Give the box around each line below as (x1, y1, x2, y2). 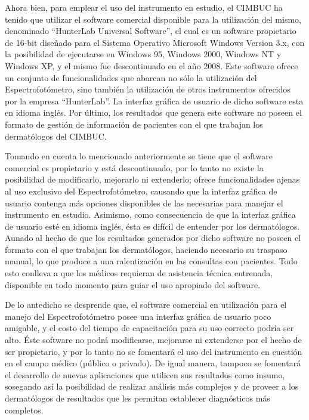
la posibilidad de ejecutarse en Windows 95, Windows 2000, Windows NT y (5, 48, 282, 60)
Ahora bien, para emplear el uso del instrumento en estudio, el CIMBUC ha (5, 1, 283, 13)
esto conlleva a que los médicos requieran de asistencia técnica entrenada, (5, 267, 273, 279)
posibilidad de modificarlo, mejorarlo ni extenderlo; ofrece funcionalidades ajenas (5, 173, 300, 186)
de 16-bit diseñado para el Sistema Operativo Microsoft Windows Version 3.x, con (5, 36, 305, 48)
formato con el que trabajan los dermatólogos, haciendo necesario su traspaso (5, 243, 288, 255)
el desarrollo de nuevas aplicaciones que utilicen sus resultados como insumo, (5, 368, 285, 381)
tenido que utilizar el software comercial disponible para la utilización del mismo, (5, 13, 301, 25)
